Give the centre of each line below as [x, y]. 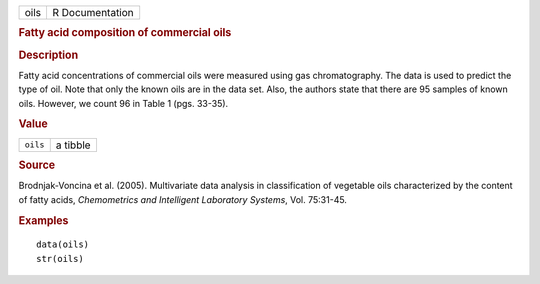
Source [37, 165]
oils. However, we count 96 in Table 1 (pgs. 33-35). [123, 103]
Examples [43, 220]
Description [48, 55]
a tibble [73, 145]
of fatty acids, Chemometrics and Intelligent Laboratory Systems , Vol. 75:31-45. [182, 199]
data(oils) [63, 244]
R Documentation [93, 12]
